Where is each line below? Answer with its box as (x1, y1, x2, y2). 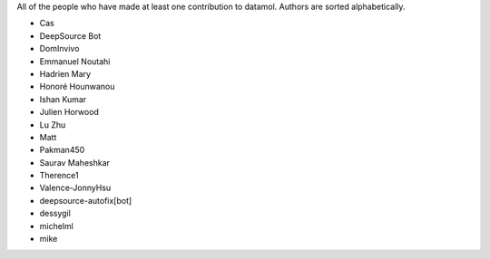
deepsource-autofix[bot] (39, 195, 132, 206)
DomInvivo (39, 43, 80, 54)
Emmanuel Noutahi (39, 55, 111, 67)
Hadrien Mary (39, 68, 91, 79)
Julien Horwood (39, 107, 100, 118)
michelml (39, 220, 74, 231)
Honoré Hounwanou (39, 82, 115, 92)
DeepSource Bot (39, 30, 102, 41)
